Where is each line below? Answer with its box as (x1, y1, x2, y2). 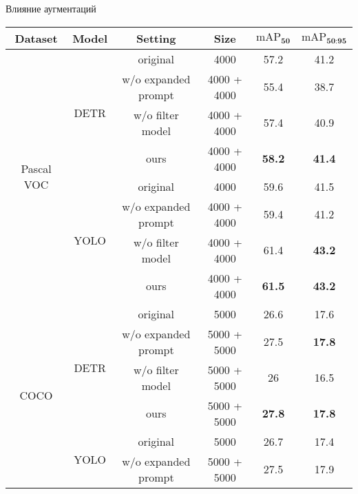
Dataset (14, 30, 58, 46)
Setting (136, 30, 176, 46)
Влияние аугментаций (6, 1, 96, 15)
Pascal (21, 160, 52, 176)
